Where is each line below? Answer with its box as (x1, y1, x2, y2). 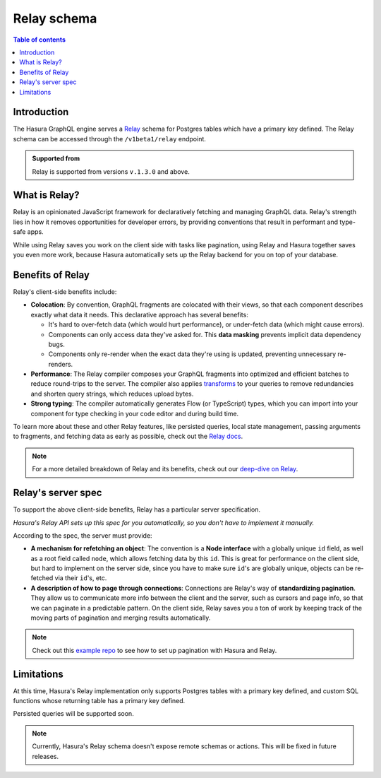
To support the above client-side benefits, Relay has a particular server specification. (13, 505, 261, 514)
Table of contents (13, 35, 66, 44)
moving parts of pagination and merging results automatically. (30, 613, 211, 622)
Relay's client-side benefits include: (13, 287, 117, 296)
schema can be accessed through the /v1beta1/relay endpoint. (13, 134, 206, 143)
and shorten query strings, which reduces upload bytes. (30, 389, 194, 398)
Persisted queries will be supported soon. (13, 709, 134, 718)
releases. (32, 752, 59, 760)
